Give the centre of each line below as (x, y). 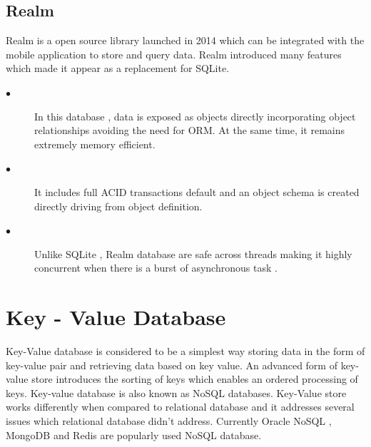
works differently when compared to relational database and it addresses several (180, 407)
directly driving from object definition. (118, 206)
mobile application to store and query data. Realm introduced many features (174, 54)
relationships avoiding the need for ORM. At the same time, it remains (189, 130)
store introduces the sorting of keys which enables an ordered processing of (195, 379)
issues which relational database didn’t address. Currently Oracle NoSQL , (169, 421)
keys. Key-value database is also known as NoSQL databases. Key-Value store (176, 392)
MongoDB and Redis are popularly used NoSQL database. (134, 435)
